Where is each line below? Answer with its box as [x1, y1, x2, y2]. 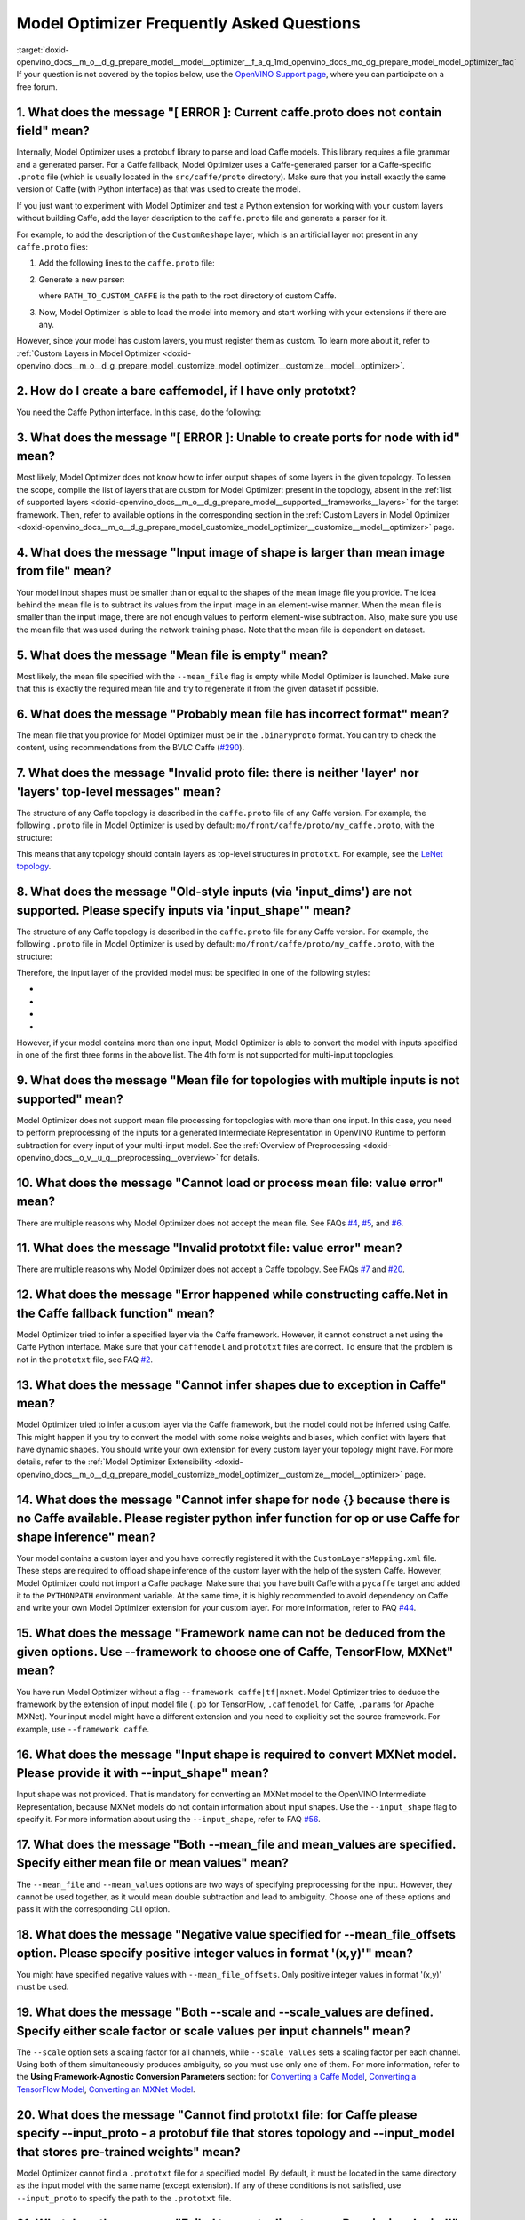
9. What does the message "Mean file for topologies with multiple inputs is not [16, 1073, 460, 1088]
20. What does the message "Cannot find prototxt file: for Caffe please [16, 2107, 418, 2122]
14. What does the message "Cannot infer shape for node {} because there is [16, 1492, 451, 1507]
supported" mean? [16, 1091, 123, 1106]
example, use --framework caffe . [16, 1724, 150, 1734]
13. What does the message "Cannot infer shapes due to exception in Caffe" [16, 1377, 448, 1392]
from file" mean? [16, 564, 112, 579]
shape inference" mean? [16, 1529, 156, 1544]
